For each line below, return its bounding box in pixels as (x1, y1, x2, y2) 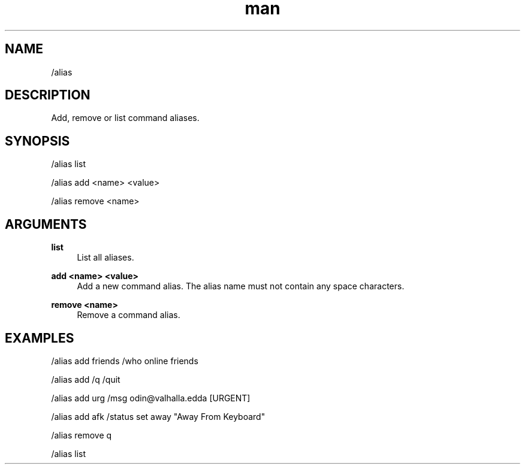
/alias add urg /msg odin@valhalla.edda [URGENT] (51, 392, 251, 403)
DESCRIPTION (5, 87, 90, 103)
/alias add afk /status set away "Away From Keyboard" (51, 411, 265, 422)
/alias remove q (51, 429, 112, 440)
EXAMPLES (5, 330, 74, 346)
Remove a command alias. (77, 310, 180, 320)
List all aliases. (77, 252, 134, 263)
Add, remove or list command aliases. (51, 113, 200, 123)
